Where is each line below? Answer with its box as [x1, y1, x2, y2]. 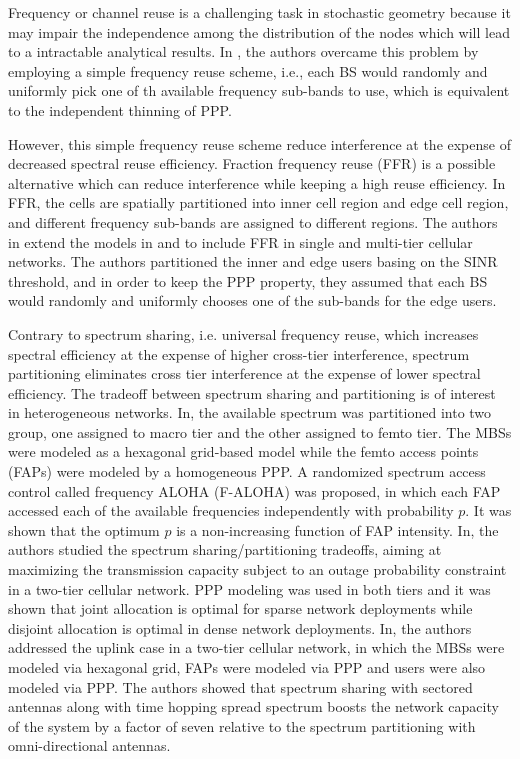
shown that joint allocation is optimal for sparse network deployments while [8, 598, 473, 619]
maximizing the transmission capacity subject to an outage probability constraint [8, 559, 507, 580]
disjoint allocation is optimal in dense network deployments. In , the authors [8, 617, 472, 638]
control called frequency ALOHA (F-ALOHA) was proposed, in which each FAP [8, 480, 501, 501]
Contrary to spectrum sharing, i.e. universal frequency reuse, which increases [8, 323, 479, 344]
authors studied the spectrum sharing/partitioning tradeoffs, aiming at [8, 539, 442, 560]
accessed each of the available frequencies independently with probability [8, 500, 454, 521]
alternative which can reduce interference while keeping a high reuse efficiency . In [8, 172, 506, 193]
